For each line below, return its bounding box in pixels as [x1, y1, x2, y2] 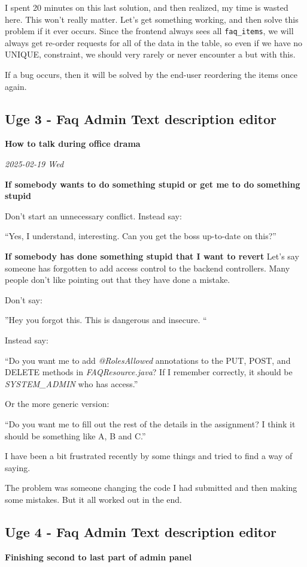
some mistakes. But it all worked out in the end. [5, 493, 182, 505]
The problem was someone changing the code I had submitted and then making [5, 481, 297, 494]
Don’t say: [5, 293, 42, 306]
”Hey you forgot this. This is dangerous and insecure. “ [5, 313, 207, 326]
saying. [5, 461, 31, 473]
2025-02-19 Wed [5, 158, 64, 170]
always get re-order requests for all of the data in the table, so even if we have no [5, 36, 303, 49]
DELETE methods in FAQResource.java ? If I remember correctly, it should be [5, 366, 293, 378]
